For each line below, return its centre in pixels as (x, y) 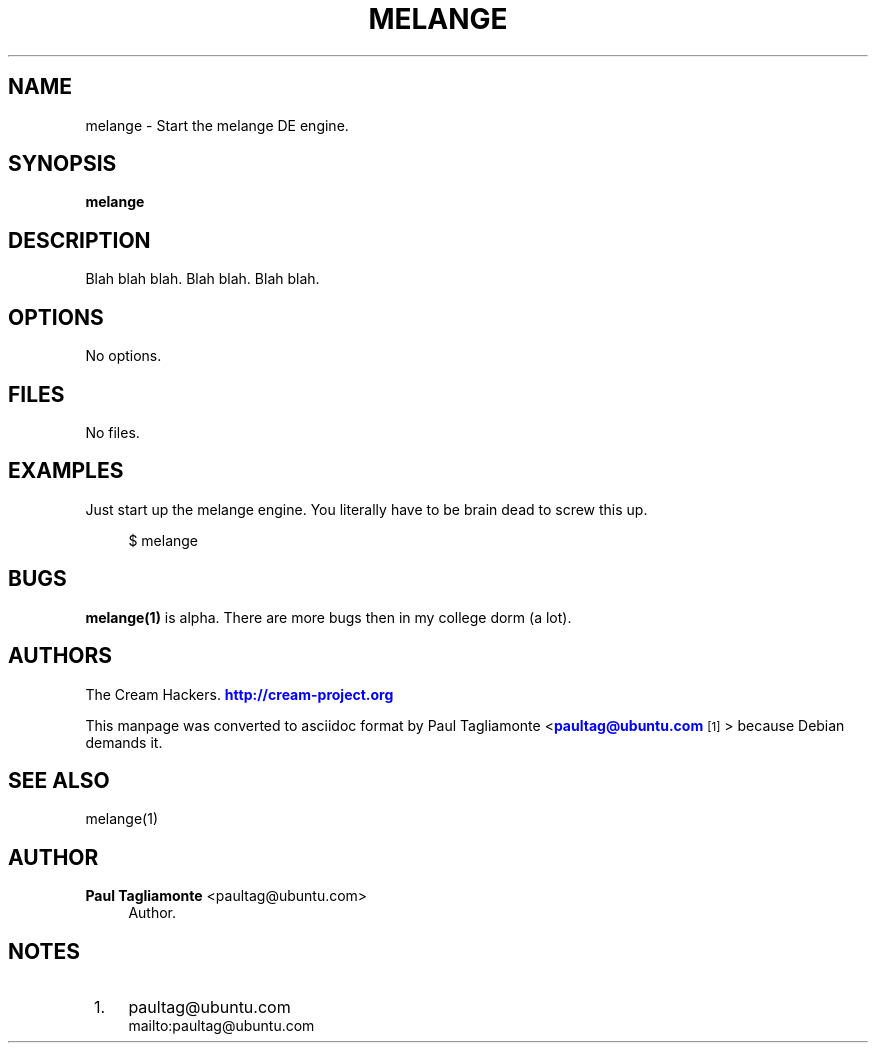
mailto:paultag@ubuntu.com (221, 1026)
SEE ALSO (59, 780)
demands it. (124, 742)
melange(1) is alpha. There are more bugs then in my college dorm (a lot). (328, 617)
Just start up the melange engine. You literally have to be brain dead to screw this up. (366, 509)
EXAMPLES (66, 471)
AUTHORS (60, 656)
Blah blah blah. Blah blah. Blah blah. (202, 279)
